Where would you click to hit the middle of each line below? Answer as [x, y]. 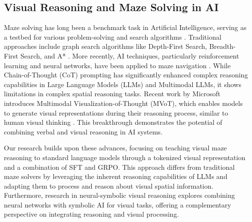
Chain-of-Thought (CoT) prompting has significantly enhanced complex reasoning [126, 75]
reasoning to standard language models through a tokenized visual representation [125, 157]
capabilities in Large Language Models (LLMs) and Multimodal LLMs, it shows [123, 84]
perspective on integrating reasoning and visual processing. [92, 214]
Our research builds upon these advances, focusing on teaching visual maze [116, 148]
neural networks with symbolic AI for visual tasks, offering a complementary [118, 204]
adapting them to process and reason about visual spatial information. [109, 185]
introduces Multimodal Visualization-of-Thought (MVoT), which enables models [123, 103]
